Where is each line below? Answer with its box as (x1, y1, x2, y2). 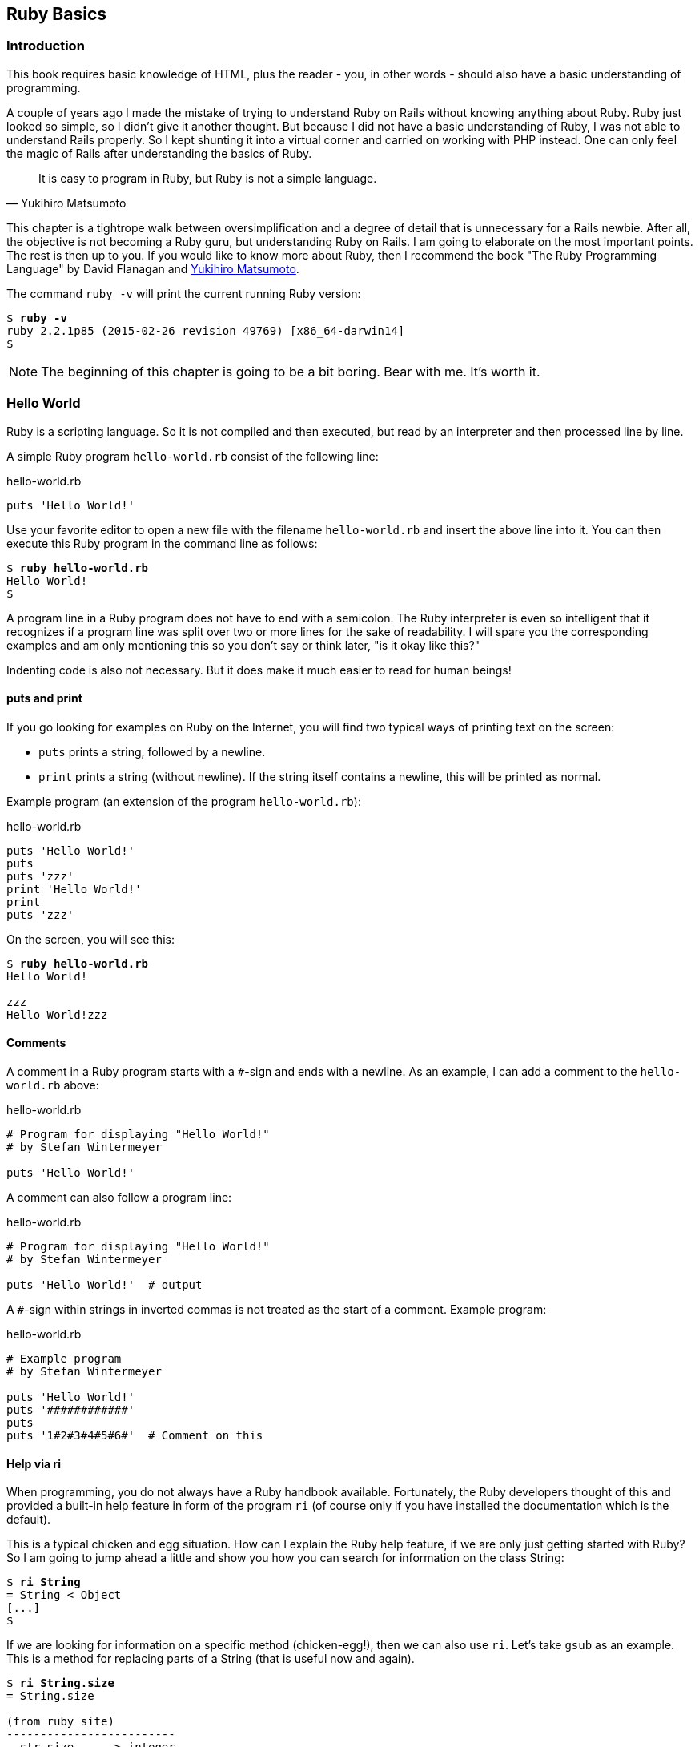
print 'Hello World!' (6, 882, 142, 896)
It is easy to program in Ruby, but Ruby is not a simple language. (38, 171, 377, 185)
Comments (6, 1036, 66, 1050)
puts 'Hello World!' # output (6, 1278, 203, 1291)
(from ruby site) (6, 1715, 114, 1729)
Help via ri (6, 1456, 61, 1471)
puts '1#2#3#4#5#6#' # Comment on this (6, 1428, 263, 1442)
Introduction (6, 38, 85, 54)
